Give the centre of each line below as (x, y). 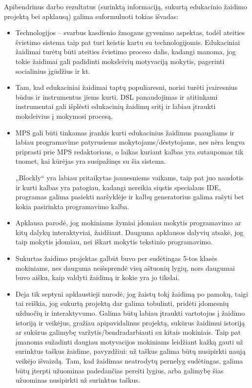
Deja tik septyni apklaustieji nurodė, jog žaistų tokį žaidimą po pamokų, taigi (132, 293)
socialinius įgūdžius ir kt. (53, 71)
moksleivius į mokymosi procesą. (64, 116)
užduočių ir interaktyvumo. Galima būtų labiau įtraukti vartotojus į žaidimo (130, 313)
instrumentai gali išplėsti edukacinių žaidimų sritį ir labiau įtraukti (115, 106)
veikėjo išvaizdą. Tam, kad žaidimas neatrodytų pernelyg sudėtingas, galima (129, 361)
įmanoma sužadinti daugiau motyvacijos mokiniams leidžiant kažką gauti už (129, 341)
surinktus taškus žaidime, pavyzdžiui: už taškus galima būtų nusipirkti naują (130, 351)
